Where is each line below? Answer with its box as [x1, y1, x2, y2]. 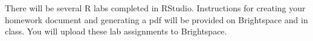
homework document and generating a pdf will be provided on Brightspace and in [5, 13, 308, 26]
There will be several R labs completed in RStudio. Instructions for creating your [5, 2, 306, 14]
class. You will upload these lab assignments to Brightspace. [5, 25, 227, 37]
